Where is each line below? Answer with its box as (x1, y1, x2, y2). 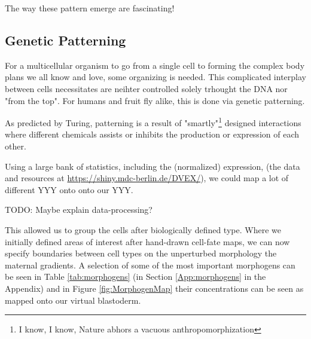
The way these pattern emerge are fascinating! (5, 2, 175, 14)
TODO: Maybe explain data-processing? (5, 203, 153, 216)
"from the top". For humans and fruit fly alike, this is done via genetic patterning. (5, 94, 305, 106)
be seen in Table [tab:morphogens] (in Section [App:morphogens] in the (5, 270, 266, 283)
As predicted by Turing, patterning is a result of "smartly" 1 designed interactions (5, 115, 301, 129)
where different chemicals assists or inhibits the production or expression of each (5, 128, 299, 141)
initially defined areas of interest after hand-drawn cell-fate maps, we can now (5, 235, 290, 248)
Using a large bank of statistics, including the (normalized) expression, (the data (5, 160, 300, 172)
